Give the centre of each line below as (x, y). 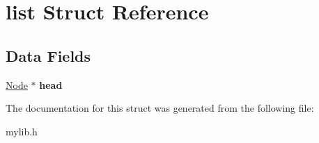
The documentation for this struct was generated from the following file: (160, 108)
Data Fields (48, 55)
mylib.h (22, 131)
